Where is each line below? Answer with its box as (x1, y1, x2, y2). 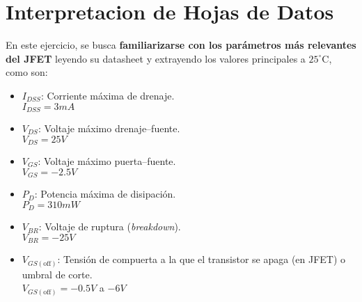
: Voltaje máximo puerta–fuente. (38, 154, 176, 168)
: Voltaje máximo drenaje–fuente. (38, 120, 180, 135)
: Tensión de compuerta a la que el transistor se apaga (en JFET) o (57, 252, 346, 267)
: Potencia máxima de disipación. (34, 186, 176, 201)
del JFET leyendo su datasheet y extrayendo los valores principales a (6, 51, 306, 65)
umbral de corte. (22, 267, 93, 281)
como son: (6, 65, 48, 79)
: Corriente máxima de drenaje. (40, 88, 175, 102)
